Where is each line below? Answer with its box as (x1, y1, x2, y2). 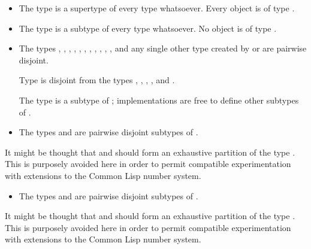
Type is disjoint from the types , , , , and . (19, 74, 175, 86)
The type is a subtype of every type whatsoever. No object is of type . (19, 22, 277, 34)
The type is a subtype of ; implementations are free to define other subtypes (19, 93, 299, 106)
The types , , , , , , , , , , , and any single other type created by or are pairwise (19, 42, 307, 54)
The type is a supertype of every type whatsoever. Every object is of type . (19, 2, 295, 14)
